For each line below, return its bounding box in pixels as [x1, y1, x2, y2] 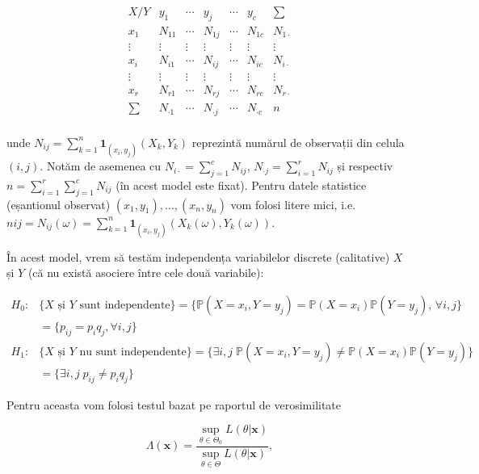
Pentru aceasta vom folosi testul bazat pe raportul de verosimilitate [6, 396, 342, 413]
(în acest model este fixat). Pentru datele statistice [116, 176, 367, 193]
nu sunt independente [79, 346, 187, 358]
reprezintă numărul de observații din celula [191, 133, 405, 150]
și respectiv [337, 157, 393, 174]
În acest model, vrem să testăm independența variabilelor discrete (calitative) [6, 248, 390, 265]
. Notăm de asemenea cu [40, 157, 162, 174]
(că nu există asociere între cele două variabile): [27, 264, 264, 281]
